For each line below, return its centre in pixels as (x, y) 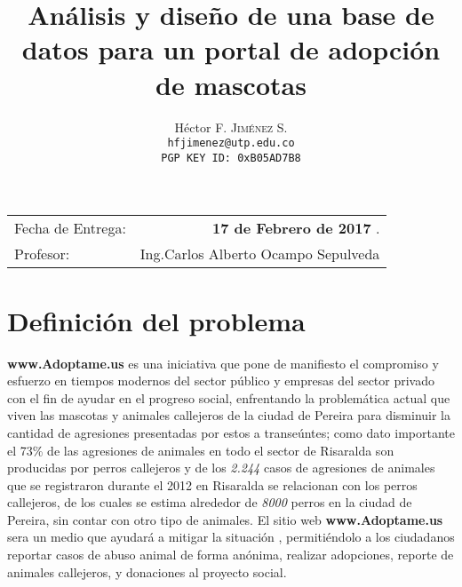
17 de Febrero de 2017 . (296, 228)
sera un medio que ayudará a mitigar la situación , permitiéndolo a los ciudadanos (231, 537)
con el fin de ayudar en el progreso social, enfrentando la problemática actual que (229, 397)
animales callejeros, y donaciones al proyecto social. (147, 571)
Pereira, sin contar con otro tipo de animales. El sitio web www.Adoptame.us (225, 519)
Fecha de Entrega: (70, 228)
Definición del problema (156, 320)
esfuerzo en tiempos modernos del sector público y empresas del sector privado (221, 381)
